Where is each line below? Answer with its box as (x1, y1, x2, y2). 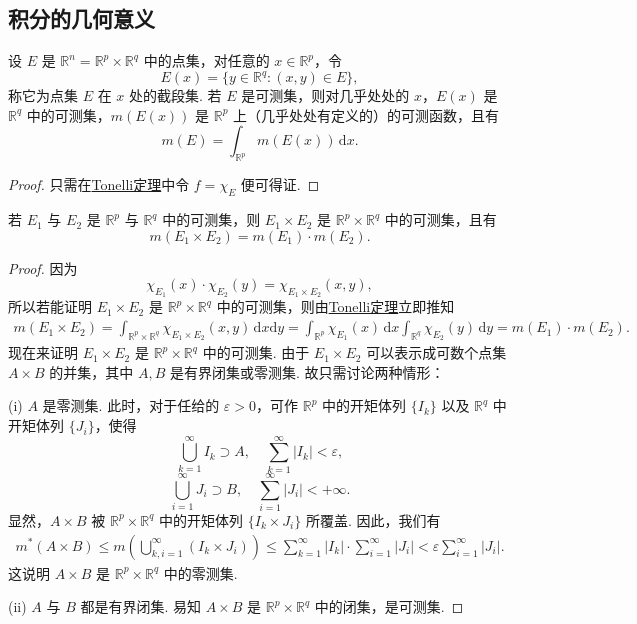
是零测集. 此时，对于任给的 (42, 395, 220, 416)
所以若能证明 (8, 296, 92, 317)
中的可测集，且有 (384, 209, 497, 230)
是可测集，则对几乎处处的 (241, 85, 410, 106)
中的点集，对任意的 (143, 50, 270, 71)
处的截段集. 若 (129, 85, 222, 106)
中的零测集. (163, 562, 238, 583)
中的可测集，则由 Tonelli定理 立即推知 (216, 296, 455, 317)
